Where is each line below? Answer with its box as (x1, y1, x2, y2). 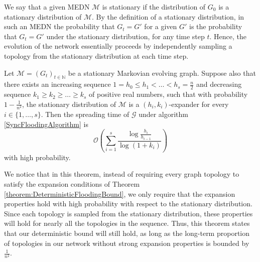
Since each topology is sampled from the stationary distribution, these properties (4, 208, 253, 218)
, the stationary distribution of (22, 98, 116, 109)
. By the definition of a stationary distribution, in (92, 11, 244, 22)
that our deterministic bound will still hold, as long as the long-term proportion (4, 228, 250, 238)
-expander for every (169, 98, 229, 109)
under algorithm (139, 108, 189, 119)
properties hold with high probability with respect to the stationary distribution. (4, 198, 252, 209)
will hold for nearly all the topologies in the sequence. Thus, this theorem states (4, 218, 250, 228)
